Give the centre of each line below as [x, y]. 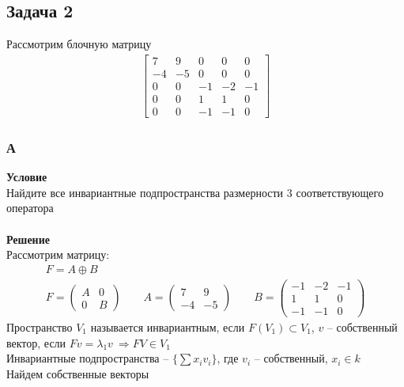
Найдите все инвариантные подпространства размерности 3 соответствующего [195, 192]
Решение [28, 239]
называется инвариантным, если [168, 326]
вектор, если [36, 342]
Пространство [40, 326]
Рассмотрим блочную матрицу [79, 44]
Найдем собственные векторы [78, 373]
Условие [27, 177]
